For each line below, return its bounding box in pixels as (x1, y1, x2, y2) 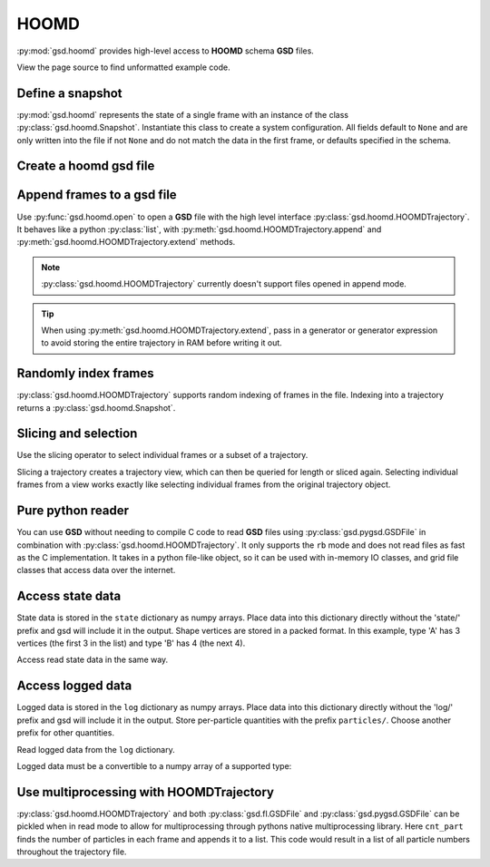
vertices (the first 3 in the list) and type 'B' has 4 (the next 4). (16, 638, 246, 648)
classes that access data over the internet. (16, 565, 176, 576)
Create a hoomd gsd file (16, 159, 155, 174)
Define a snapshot (16, 85, 122, 101)
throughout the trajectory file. (16, 846, 127, 857)
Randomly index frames (16, 365, 154, 381)
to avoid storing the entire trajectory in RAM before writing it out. (41, 337, 283, 348)
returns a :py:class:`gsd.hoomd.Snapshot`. (16, 402, 176, 413)
